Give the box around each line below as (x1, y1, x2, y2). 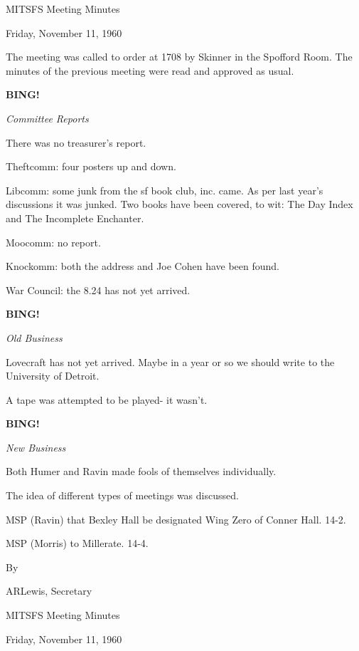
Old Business (6, 330, 63, 345)
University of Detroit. (6, 368, 100, 383)
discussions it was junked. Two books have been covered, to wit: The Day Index (6, 197, 353, 212)
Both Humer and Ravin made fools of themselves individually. (6, 464, 277, 479)
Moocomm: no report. (6, 234, 101, 249)
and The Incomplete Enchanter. (6, 210, 144, 225)
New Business (6, 439, 66, 454)
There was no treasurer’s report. (6, 135, 146, 150)
